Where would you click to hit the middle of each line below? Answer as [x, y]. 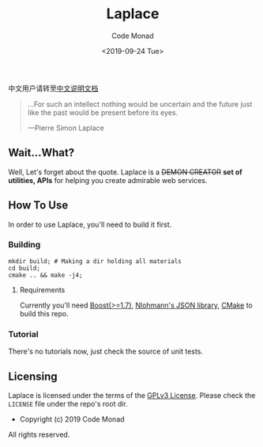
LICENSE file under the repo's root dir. [68, 403]
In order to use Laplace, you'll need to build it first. [90, 224]
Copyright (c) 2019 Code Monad [72, 419]
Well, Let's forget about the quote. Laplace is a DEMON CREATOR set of [125, 172]
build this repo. [44, 313]
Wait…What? [41, 153]
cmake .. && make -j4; [45, 275]
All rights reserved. [39, 434]
